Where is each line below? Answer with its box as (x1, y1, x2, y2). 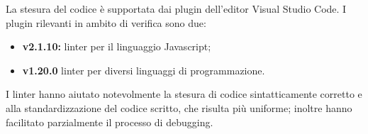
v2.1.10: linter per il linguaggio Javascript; (22, 39, 211, 54)
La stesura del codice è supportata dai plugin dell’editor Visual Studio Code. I (6, 1, 347, 16)
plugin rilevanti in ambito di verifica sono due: (6, 15, 206, 30)
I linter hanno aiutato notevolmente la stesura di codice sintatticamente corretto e (6, 86, 362, 101)
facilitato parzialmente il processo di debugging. (6, 114, 213, 129)
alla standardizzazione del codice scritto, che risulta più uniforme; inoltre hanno (6, 100, 352, 115)
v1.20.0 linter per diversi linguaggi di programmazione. (22, 62, 265, 77)
